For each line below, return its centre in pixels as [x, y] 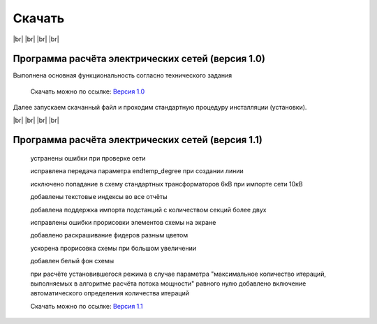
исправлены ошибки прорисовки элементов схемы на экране [123, 222]
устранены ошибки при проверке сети [88, 159]
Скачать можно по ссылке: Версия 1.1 [87, 306]
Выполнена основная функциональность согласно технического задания [123, 75]
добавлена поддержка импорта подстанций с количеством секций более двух [148, 209]
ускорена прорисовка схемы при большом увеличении [113, 248]
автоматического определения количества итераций [110, 293]
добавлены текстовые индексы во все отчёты [99, 197]
